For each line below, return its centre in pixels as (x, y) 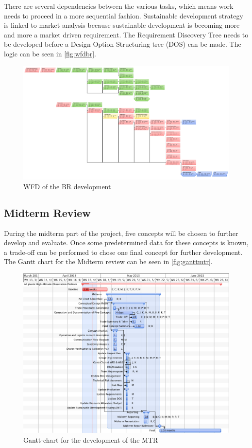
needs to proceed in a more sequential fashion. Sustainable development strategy (124, 15)
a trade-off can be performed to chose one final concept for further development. (123, 252)
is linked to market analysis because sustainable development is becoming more (122, 25)
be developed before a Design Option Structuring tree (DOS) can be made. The (123, 44)
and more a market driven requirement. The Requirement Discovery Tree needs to (126, 34)
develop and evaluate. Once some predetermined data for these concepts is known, (126, 242)
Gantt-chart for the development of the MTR (91, 439)
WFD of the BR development (67, 186)
